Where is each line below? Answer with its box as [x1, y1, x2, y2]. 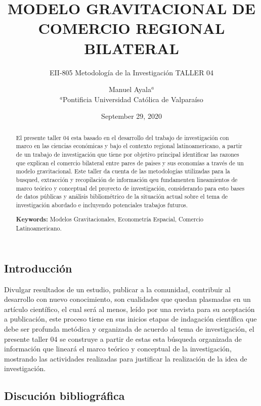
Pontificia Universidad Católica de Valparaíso [63, 94, 203, 104]
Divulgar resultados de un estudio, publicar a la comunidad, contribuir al [4, 284, 231, 294]
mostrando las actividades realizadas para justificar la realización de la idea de [4, 353, 247, 364]
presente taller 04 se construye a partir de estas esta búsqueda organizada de [4, 333, 242, 344]
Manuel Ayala [109, 84, 152, 95]
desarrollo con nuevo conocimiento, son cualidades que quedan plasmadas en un [4, 294, 251, 304]
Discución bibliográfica [4, 388, 125, 403]
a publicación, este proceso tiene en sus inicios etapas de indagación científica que [4, 313, 257, 324]
